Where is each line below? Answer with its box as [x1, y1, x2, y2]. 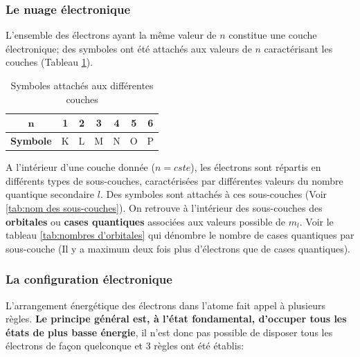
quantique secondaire [6, 187, 95, 201]
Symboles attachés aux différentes [10, 78, 154, 92]
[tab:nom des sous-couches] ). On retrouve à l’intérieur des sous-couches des [6, 200, 323, 214]
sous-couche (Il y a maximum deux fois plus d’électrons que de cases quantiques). [6, 241, 350, 255]
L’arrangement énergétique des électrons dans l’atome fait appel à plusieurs [6, 297, 325, 312]
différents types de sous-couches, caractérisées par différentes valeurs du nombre [6, 173, 343, 187]
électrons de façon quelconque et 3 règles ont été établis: [6, 338, 244, 353]
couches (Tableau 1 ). [6, 55, 93, 69]
